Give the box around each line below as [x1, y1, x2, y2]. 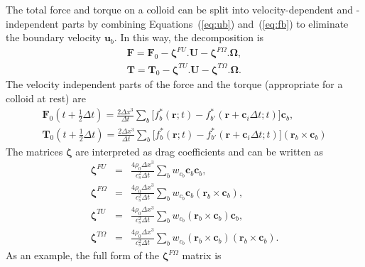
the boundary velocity [6, 30, 102, 45]
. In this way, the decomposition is [114, 30, 264, 45]
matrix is [182, 248, 222, 263]
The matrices [6, 143, 63, 158]
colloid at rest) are [6, 91, 86, 106]
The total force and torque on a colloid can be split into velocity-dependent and [6, 2, 354, 16]
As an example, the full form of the [6, 248, 159, 263]
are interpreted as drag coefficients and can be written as [75, 143, 323, 158]
